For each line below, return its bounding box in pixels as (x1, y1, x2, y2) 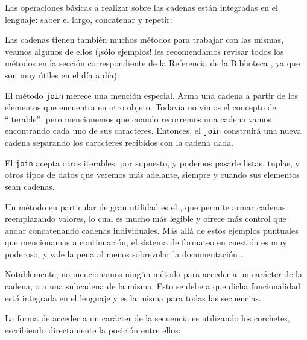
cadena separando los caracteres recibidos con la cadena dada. (5, 136, 234, 149)
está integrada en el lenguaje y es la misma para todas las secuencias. (5, 291, 261, 304)
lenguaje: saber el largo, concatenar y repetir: (5, 13, 172, 25)
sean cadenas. (5, 180, 55, 192)
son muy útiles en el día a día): (5, 68, 119, 81)
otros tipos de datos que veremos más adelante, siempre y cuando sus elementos (5, 168, 300, 181)
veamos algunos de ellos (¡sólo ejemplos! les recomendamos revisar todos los (5, 45, 284, 57)
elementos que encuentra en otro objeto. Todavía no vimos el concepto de (5, 101, 276, 113)
